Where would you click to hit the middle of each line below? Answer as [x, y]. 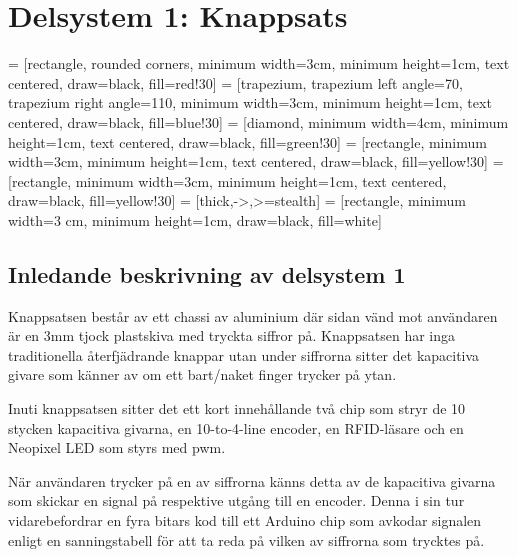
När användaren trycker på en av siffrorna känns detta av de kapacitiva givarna [252, 480]
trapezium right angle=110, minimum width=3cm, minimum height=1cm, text [250, 102]
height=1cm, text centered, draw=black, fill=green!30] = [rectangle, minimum [247, 141]
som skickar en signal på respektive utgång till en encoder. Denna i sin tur [236, 500]
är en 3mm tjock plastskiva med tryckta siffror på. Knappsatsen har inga [232, 335]
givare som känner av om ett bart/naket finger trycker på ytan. [202, 374]
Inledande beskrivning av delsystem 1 [207, 273]
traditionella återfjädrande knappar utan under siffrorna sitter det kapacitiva [244, 354]
